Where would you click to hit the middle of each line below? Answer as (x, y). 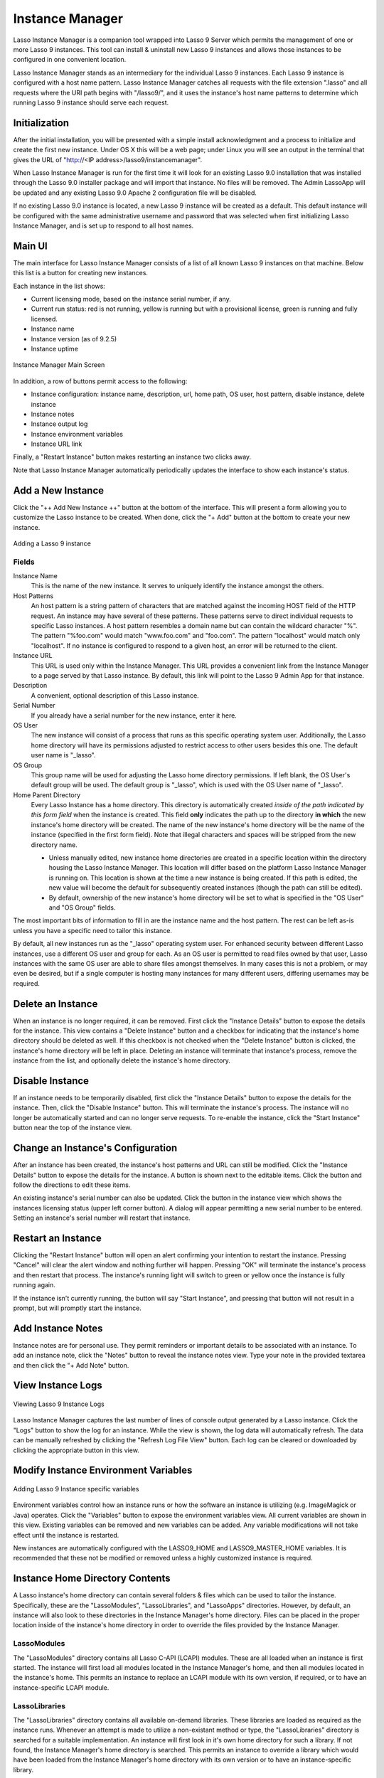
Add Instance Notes (58, 1328)
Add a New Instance (59, 490)
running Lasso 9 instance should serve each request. (91, 102)
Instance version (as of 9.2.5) (74, 339)
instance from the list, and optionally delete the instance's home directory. (122, 1060)
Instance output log (59, 424)
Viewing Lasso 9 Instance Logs (59, 1404)
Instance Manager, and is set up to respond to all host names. (103, 225)
